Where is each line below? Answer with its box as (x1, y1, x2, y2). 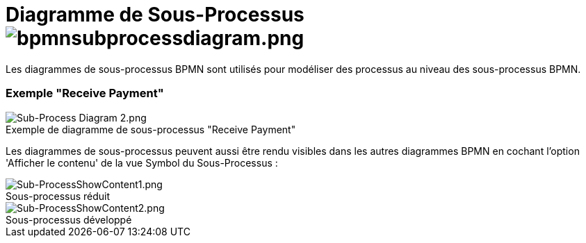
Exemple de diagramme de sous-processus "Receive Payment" (6, 123, 296, 135)
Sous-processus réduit (6, 190, 111, 202)
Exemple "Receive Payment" (6, 86, 164, 101)
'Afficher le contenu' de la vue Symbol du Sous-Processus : (6, 156, 278, 169)
